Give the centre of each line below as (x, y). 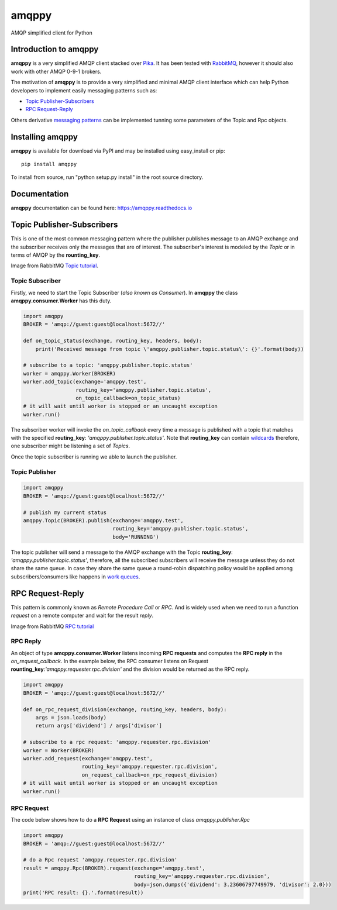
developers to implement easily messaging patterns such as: (84, 90)
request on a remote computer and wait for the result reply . (82, 616)
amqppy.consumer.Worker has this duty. (61, 301)
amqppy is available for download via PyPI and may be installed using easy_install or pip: (118, 151)
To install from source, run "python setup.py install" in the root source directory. (107, 177)
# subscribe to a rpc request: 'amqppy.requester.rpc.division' (117, 742)
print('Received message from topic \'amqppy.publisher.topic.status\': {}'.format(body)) (170, 349)
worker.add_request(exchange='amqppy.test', (88, 758)
